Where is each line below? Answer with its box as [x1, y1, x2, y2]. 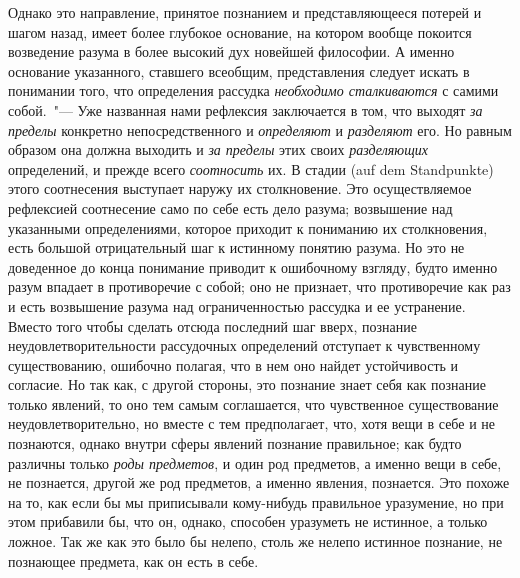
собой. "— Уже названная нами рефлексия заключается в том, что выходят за [8, 99, 483, 120]
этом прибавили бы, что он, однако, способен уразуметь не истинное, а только [8, 511, 488, 532]
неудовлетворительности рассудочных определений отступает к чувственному [8, 335, 481, 356]
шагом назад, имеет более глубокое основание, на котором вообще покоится [8, 21, 472, 42]
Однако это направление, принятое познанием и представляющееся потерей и [8, 2, 482, 22]
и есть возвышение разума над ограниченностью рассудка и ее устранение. [8, 295, 466, 316]
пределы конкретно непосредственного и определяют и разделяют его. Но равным [8, 119, 512, 140]
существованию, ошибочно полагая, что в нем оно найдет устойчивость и [8, 354, 459, 375]
